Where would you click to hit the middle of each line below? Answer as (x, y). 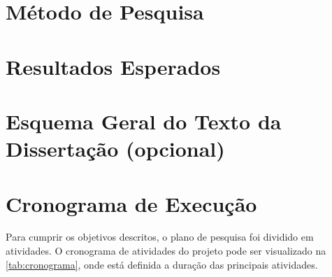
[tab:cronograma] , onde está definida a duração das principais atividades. (162, 264)
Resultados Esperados (113, 66)
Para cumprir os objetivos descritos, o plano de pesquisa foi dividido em (160, 237)
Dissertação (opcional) (115, 149)
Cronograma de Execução (131, 203)
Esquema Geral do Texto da (144, 121)
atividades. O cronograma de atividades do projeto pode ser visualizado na (166, 251)
